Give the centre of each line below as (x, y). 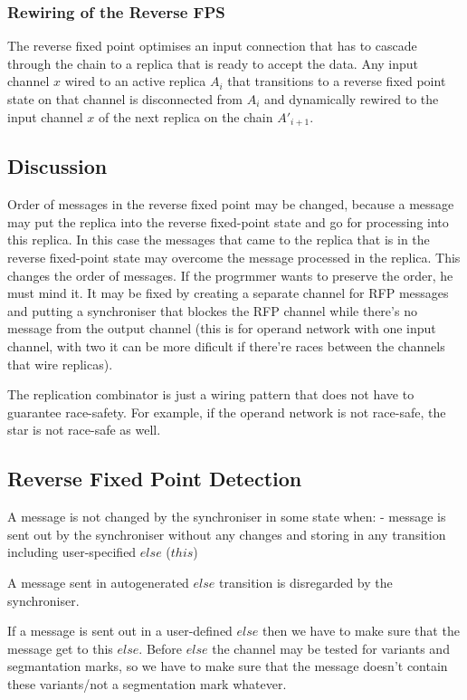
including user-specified (72, 552)
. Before (161, 648)
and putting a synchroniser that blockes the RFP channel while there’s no (212, 310)
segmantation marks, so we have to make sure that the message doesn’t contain (228, 666)
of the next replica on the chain (186, 116)
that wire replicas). (60, 364)
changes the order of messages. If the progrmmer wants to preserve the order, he (230, 275)
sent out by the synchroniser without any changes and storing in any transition (227, 534)
